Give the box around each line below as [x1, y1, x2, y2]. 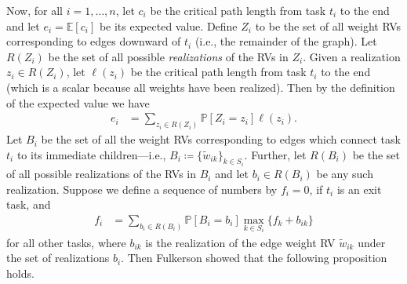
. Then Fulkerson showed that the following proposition [121, 249, 387, 266]
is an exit [336, 180, 382, 197]
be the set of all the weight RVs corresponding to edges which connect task [41, 131, 401, 147]
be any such [316, 166, 373, 182]
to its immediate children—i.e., [16, 146, 166, 162]
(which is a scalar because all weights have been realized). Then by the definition [6, 78, 395, 95]
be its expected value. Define [99, 17, 238, 34]
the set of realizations [6, 249, 110, 266]
